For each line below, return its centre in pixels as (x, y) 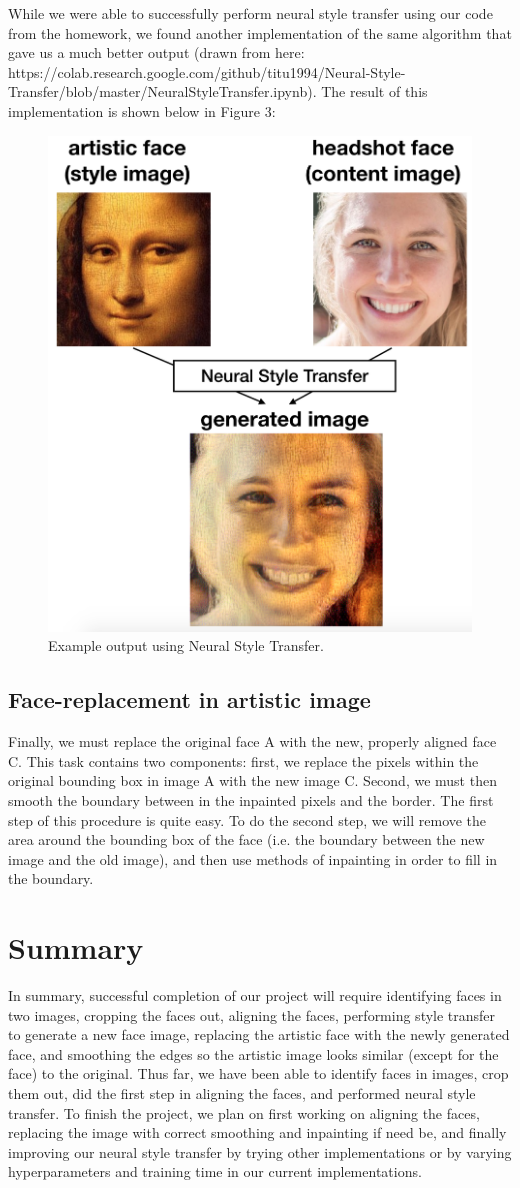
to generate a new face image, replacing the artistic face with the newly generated (259, 1034)
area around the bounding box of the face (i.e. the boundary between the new (246, 839)
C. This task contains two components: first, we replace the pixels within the (243, 760)
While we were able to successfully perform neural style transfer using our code (250, 13)
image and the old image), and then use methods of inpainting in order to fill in (253, 858)
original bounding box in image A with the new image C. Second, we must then (252, 780)
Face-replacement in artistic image (189, 699)
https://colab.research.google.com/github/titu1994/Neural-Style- (207, 71)
